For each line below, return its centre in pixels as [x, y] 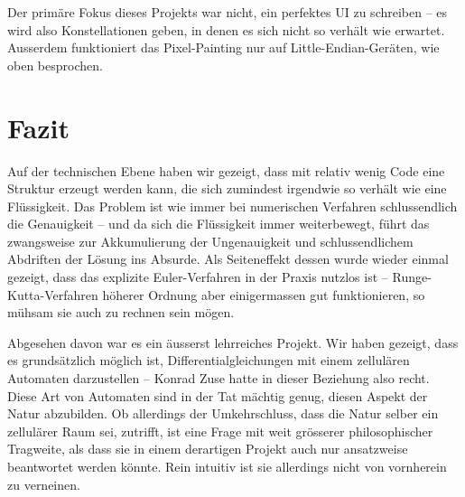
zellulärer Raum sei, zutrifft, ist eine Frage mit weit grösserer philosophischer [220, 431]
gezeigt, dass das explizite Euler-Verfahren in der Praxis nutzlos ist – [198, 277]
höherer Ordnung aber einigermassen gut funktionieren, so [264, 294]
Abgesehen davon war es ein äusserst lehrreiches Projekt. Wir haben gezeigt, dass [233, 342]
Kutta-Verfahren [53, 294]
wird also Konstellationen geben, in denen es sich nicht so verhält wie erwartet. [226, 29]
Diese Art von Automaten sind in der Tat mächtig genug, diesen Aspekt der [218, 395]
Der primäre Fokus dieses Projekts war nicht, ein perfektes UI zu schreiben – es [228, 12]
